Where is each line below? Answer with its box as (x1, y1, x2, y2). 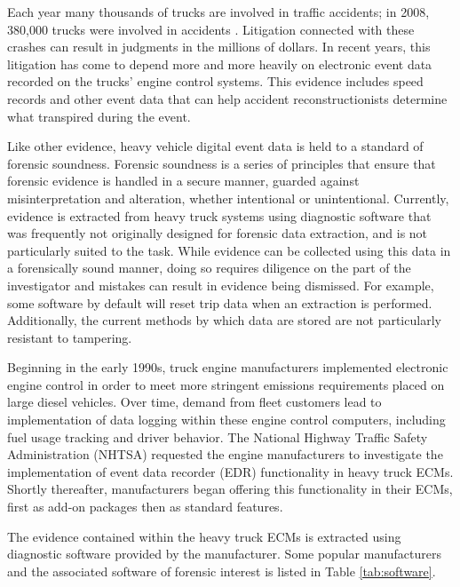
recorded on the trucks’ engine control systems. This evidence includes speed (7, 72, 424, 91)
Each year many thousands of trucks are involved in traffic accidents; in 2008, (7, 3, 430, 20)
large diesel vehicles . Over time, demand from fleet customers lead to (7, 393, 382, 411)
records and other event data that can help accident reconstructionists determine (7, 89, 448, 107)
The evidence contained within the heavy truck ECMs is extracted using (7, 527, 401, 545)
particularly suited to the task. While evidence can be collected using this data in (7, 241, 451, 259)
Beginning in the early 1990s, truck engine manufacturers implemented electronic (7, 358, 448, 377)
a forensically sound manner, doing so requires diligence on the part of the (7, 258, 411, 277)
